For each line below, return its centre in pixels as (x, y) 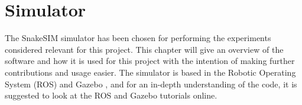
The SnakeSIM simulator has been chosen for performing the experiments (138, 38)
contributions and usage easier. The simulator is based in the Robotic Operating (150, 72)
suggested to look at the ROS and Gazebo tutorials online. (111, 95)
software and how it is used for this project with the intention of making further (150, 61)
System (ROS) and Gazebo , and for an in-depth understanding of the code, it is (151, 84)
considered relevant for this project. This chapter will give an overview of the (144, 49)
